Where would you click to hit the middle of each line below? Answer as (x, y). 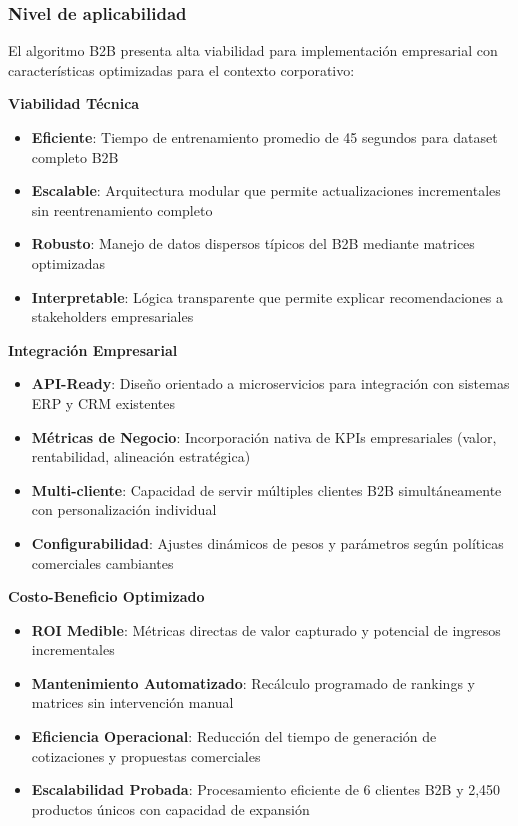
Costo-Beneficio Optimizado (106, 596)
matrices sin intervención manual (132, 702)
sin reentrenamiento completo (122, 209)
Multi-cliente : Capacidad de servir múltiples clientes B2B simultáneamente (266, 489)
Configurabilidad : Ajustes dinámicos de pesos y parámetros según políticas (267, 542)
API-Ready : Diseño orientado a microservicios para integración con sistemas (270, 383)
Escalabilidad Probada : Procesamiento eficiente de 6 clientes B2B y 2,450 (266, 789)
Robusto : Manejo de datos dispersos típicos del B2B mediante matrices (253, 243)
